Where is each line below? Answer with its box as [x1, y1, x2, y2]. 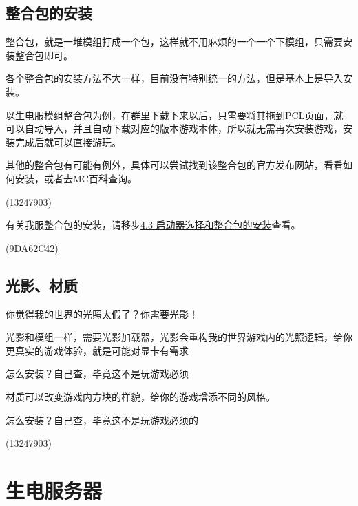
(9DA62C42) [6, 240, 59, 255]
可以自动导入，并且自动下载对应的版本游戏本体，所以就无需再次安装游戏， [6, 121, 343, 136]
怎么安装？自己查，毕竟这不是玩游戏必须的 [6, 412, 198, 427]
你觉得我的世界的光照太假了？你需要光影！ [6, 306, 198, 321]
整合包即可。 [14, 48, 73, 62]
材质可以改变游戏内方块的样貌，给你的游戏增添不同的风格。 [6, 389, 275, 403]
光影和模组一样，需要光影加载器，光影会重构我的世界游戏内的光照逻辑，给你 [6, 330, 352, 344]
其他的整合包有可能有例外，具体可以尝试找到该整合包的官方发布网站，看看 [6, 158, 343, 172]
